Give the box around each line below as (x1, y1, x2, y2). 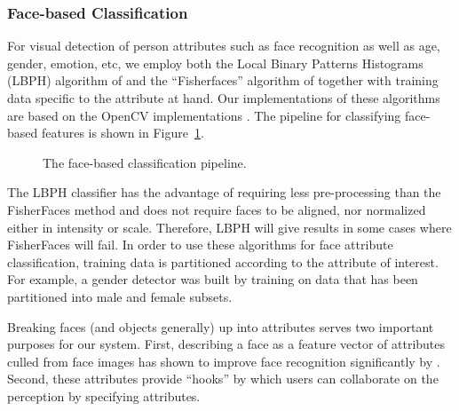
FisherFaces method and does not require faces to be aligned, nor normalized (7, 200, 426, 218)
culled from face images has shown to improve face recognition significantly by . (7, 352, 440, 370)
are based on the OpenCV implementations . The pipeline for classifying (7, 106, 401, 124)
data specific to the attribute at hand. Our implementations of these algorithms (7, 89, 440, 107)
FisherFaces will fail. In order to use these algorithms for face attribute (7, 235, 393, 254)
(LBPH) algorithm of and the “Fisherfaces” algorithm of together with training (7, 71, 439, 90)
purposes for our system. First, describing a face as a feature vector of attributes (7, 335, 446, 353)
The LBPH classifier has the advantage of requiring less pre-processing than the (7, 183, 441, 202)
